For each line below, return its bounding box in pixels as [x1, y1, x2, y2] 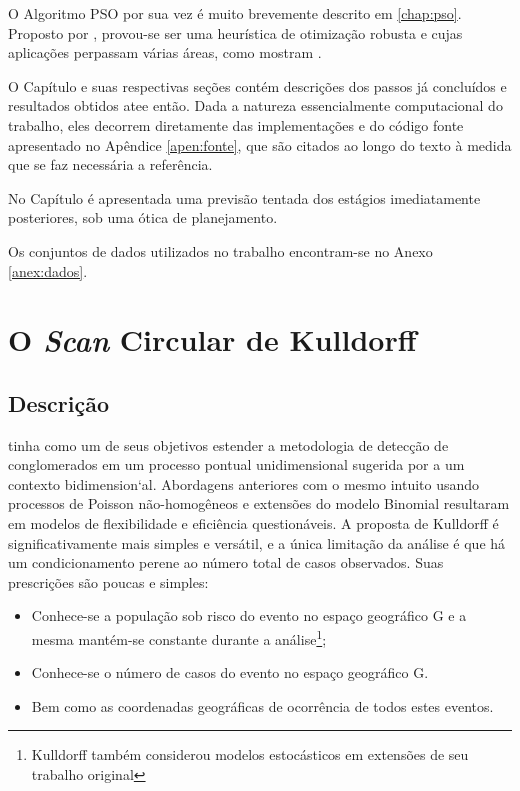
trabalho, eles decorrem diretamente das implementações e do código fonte [8, 114, 464, 135]
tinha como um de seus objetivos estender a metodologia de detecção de [8, 434, 449, 455]
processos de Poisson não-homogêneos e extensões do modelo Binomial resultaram [8, 493, 510, 514]
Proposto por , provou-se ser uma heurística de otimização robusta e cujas [8, 22, 463, 43]
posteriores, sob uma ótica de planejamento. [8, 207, 278, 228]
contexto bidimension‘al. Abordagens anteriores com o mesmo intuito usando [8, 473, 480, 494]
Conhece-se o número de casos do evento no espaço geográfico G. [31, 662, 429, 683]
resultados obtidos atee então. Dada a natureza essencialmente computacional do [8, 95, 503, 116]
